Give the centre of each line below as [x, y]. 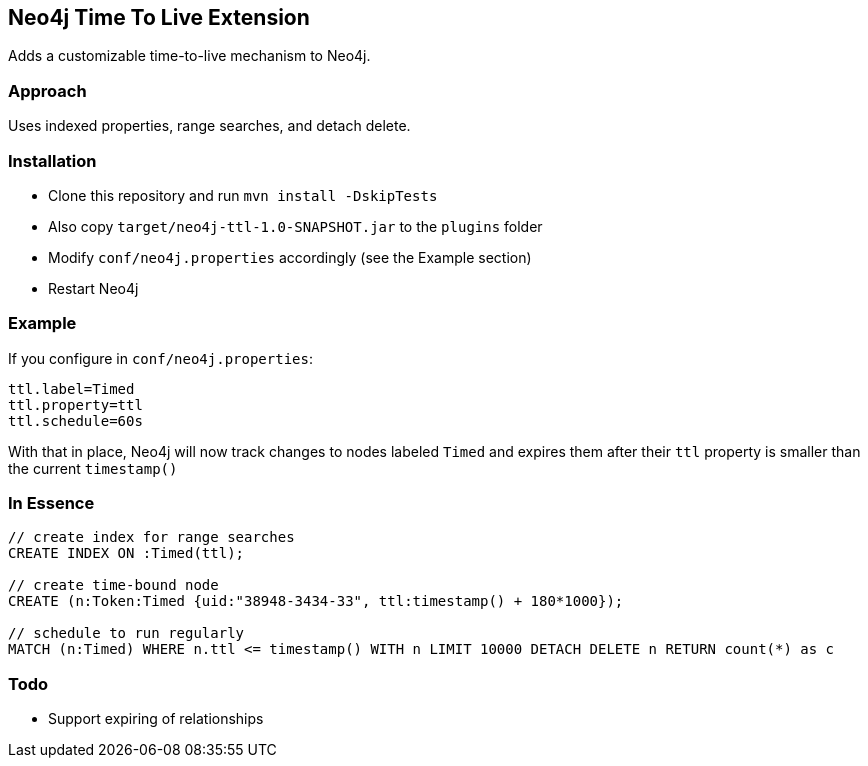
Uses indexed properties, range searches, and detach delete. [209, 126]
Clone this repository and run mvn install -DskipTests [243, 195]
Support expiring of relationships [156, 719]
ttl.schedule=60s [75, 420]
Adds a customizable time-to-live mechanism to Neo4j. [189, 56]
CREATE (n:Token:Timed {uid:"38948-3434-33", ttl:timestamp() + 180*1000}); [316, 601]
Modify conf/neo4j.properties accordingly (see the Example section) [290, 257]
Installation [52, 160]
